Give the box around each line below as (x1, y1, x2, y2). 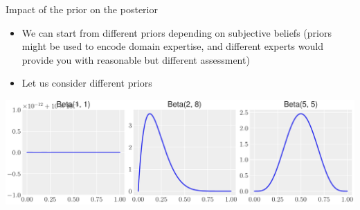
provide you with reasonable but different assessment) (21, 52, 250, 67)
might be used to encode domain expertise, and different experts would (21, 39, 323, 53)
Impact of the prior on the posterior (6, 2, 158, 16)
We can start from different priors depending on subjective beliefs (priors (21, 25, 332, 40)
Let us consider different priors (21, 76, 152, 90)
